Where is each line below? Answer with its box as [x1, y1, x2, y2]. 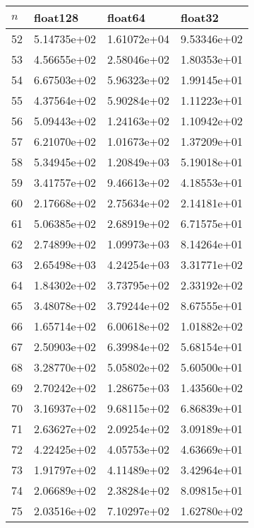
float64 [107, 9, 145, 25]
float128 [34, 9, 79, 25]
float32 [181, 9, 219, 25]
